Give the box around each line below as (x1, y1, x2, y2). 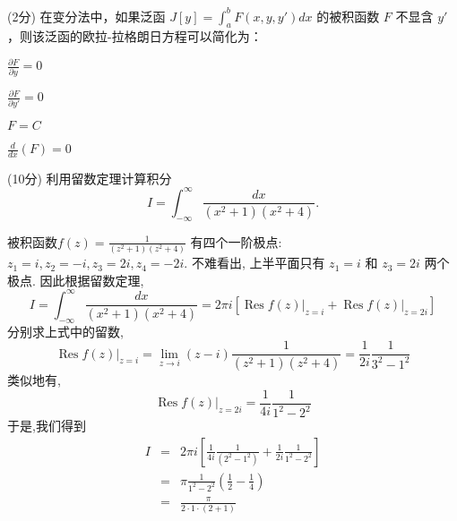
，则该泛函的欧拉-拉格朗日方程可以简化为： (7, 27, 263, 46)
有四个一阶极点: (190, 232, 282, 251)
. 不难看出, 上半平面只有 (184, 253, 325, 272)
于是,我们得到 (7, 416, 86, 435)
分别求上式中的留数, (7, 321, 124, 340)
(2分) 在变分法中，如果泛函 (7, 6, 166, 25)
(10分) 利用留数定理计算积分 (7, 168, 172, 187)
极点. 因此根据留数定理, (7, 270, 144, 289)
